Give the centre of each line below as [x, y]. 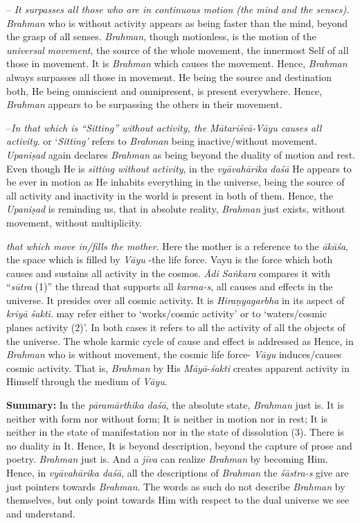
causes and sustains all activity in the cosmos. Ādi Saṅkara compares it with [168, 273]
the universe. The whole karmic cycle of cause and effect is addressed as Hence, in [180, 340]
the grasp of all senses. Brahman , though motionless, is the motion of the [161, 36]
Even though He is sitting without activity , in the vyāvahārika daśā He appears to [179, 168]
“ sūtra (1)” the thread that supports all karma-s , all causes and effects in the [170, 286]
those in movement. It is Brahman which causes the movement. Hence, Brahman [177, 63]
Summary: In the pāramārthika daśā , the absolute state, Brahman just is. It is [175, 405]
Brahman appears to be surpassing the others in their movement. [144, 104]
